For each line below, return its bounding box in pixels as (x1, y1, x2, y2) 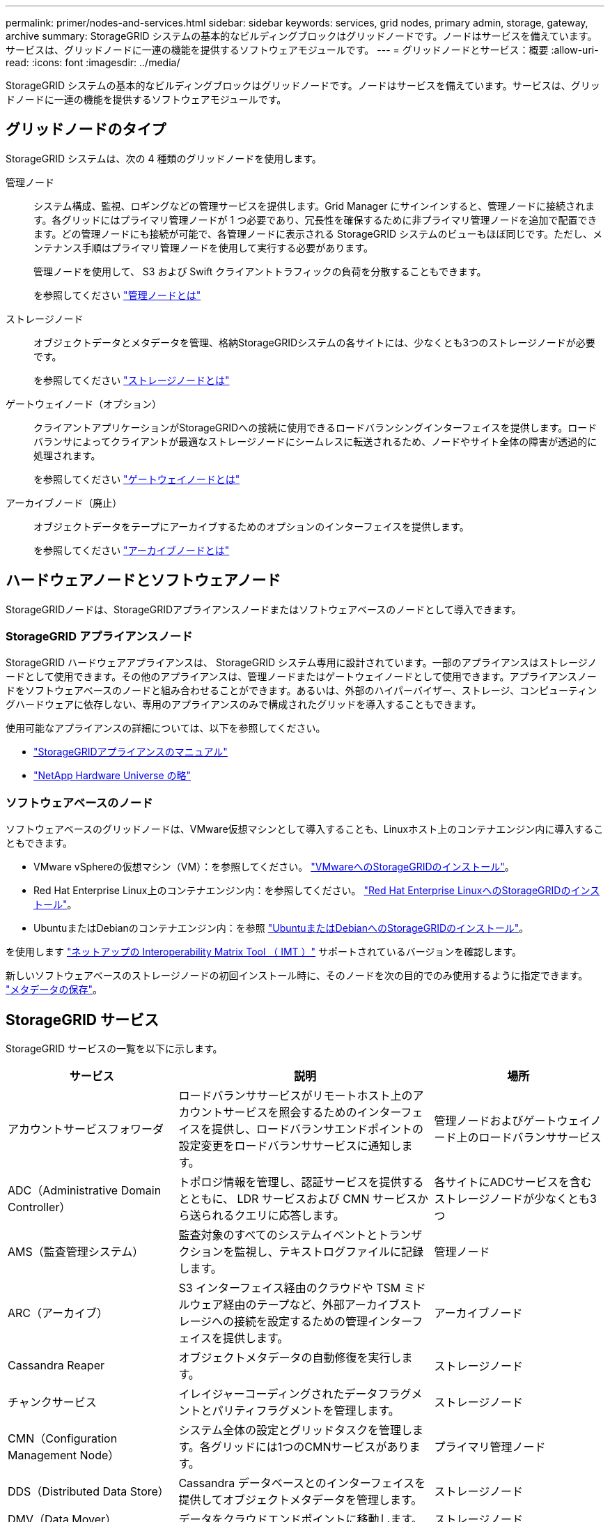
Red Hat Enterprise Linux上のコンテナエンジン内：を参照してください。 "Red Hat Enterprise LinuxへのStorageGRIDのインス (33, 884, 600, 897)
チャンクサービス (8, 1395, 97, 1410)
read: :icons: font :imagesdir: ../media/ (6, 56, 180, 68)
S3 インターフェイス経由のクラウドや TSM (178, 1281, 401, 1296)
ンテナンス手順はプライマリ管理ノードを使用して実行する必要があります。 (33, 241, 373, 254)
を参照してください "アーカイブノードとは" (33, 544, 230, 556)
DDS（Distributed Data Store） (8, 1484, 169, 1499)
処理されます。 (33, 449, 101, 461)
